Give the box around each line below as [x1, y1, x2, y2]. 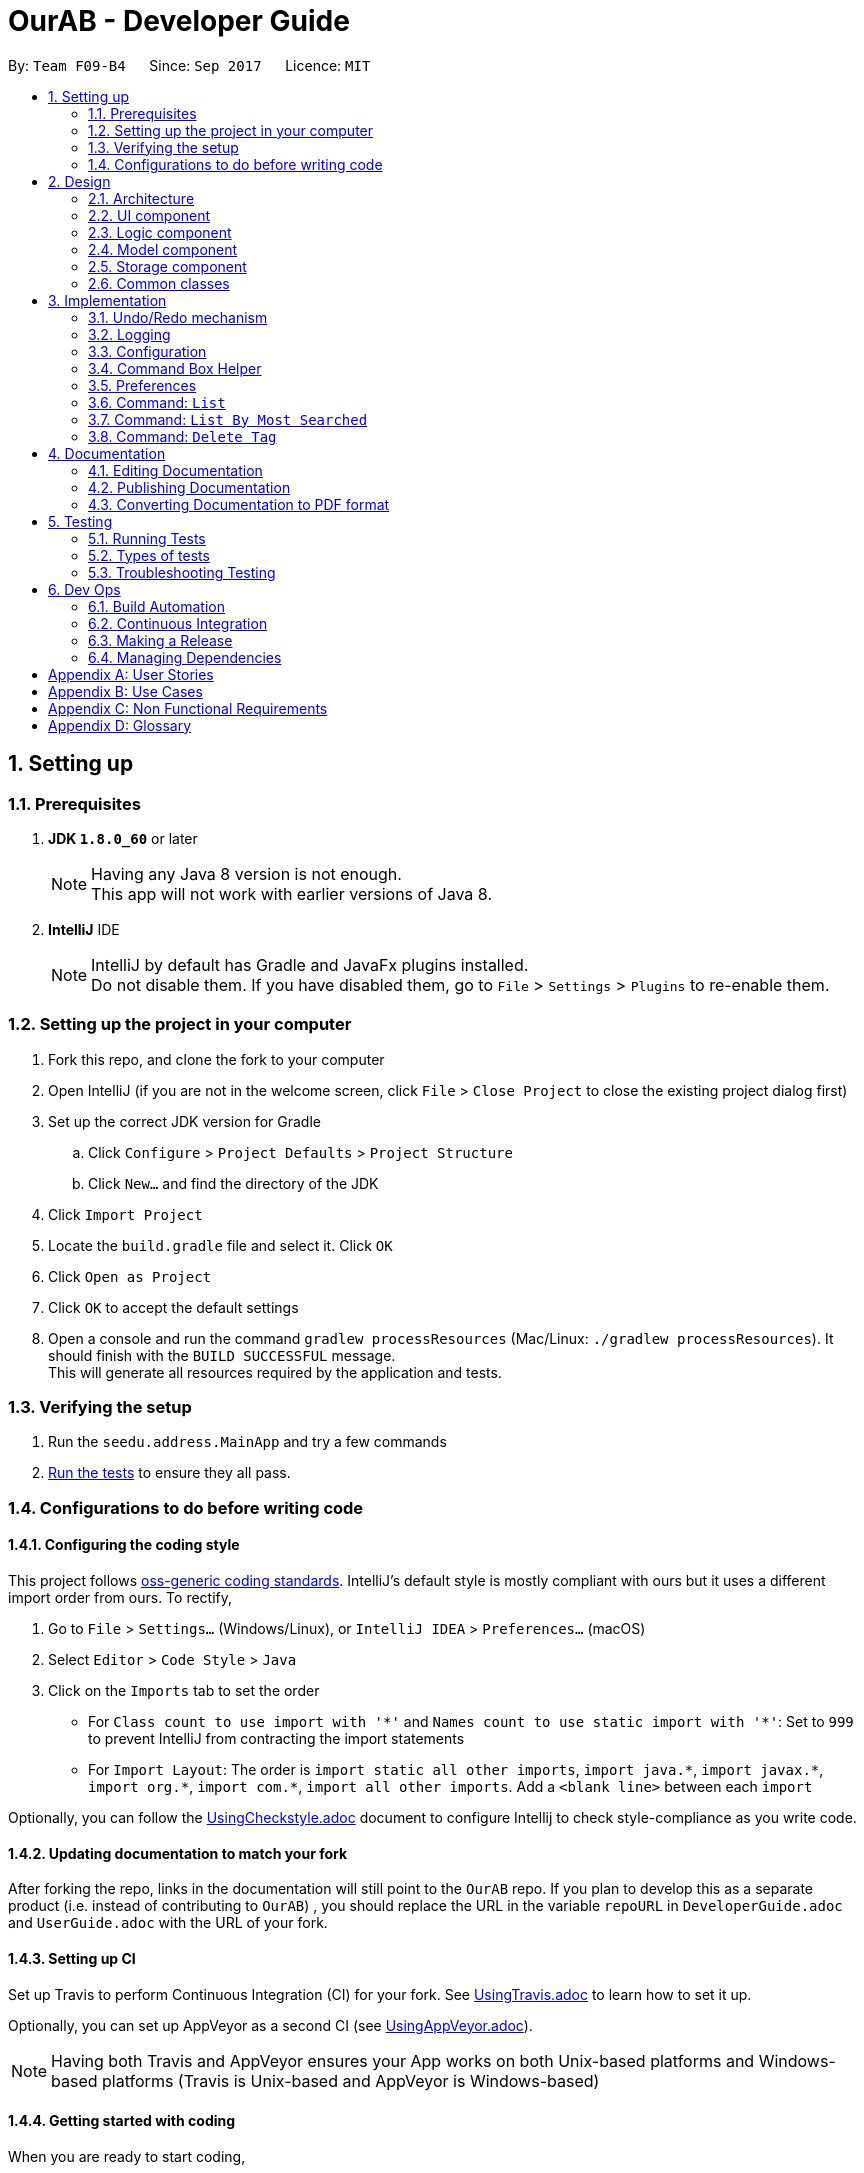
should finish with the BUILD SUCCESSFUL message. [48, 1346, 396, 1364]
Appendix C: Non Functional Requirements [48, 699, 328, 717]
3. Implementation [48, 291, 167, 309]
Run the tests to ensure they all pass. [48, 1464, 291, 1482]
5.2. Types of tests [88, 546, 210, 564]
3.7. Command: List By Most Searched [88, 410, 368, 428]
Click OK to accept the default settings [48, 1298, 299, 1316]
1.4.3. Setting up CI [8, 1949, 136, 1967]
